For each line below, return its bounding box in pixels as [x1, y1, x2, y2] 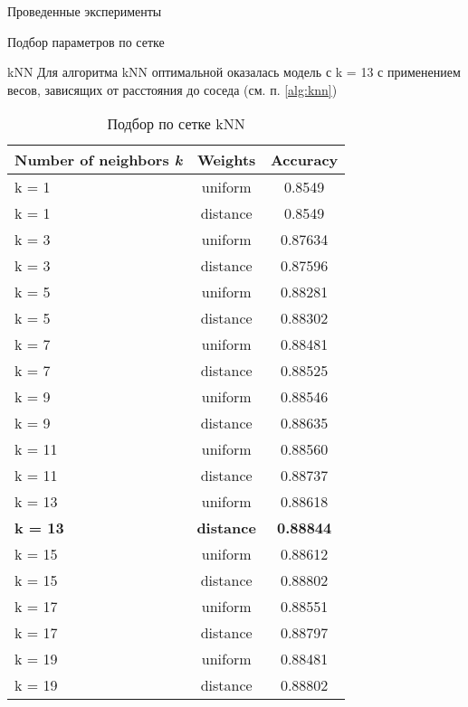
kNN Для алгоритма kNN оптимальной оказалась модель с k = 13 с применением [7, 62, 461, 81]
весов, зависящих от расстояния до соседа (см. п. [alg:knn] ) [7, 80, 338, 99]
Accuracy [270, 149, 339, 171]
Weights [196, 149, 256, 171]
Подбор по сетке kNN [107, 113, 245, 135]
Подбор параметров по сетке [7, 32, 165, 51]
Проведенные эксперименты [7, 2, 162, 20]
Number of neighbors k [14, 149, 183, 171]
